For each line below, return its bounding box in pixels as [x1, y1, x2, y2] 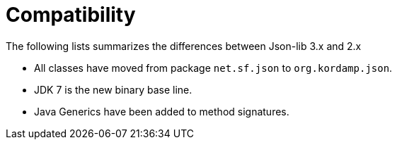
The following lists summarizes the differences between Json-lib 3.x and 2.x [6, 39, 362, 52]
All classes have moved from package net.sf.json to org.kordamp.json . [34, 61, 393, 74]
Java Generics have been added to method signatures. [34, 105, 289, 118]
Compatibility [6, 3, 136, 27]
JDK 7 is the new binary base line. [34, 83, 192, 96]
